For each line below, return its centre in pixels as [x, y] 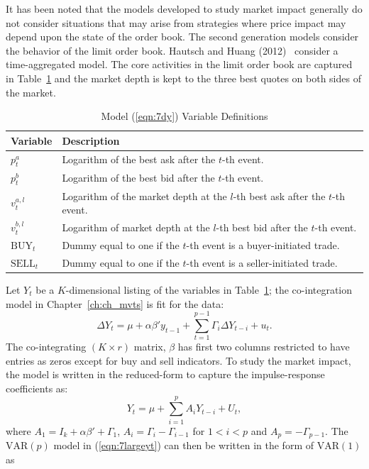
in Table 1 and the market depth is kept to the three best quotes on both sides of [183, 78]
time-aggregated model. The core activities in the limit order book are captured [179, 64]
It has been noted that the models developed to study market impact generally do [184, 9]
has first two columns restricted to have [264, 347]
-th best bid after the [262, 227]
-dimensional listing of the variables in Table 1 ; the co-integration [209, 289]
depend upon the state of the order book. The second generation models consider [182, 37]
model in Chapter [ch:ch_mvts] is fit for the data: [115, 303]
